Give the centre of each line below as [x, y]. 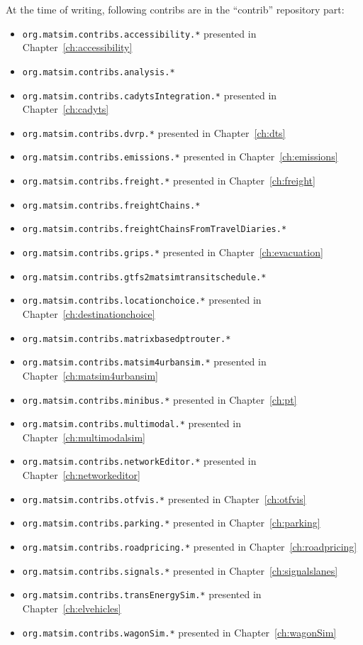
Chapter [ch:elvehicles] [72, 608]
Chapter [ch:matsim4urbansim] [90, 375]
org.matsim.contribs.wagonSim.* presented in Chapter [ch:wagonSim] [179, 632]
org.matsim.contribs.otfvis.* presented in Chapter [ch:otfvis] [164, 498]
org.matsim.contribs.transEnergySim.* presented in [142, 594]
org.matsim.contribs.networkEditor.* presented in [139, 461]
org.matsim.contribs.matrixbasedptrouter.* [127, 339]
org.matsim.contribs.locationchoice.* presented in [142, 300]
